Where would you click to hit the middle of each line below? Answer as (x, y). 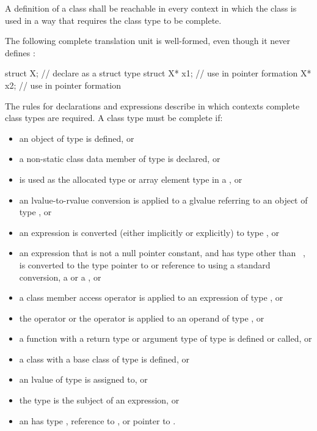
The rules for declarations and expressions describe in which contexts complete (152, 105)
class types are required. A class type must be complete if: (114, 118)
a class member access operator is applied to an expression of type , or (151, 297)
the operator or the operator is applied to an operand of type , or (142, 318)
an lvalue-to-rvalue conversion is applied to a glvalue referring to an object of (163, 200)
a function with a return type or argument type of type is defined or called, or (166, 338)
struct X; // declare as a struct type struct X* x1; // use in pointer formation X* (158, 73)
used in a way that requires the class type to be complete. (113, 20)
